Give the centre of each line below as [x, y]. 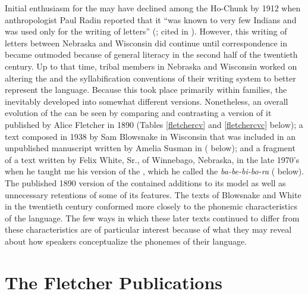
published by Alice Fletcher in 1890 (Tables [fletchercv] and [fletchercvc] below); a [154, 124]
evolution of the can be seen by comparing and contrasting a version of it [138, 113]
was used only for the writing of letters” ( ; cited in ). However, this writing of [146, 31]
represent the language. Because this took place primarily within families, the [146, 90]
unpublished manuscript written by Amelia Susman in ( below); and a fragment [150, 148]
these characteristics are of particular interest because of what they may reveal [148, 229]
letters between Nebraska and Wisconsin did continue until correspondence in [146, 43]
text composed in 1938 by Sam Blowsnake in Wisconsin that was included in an [150, 136]
